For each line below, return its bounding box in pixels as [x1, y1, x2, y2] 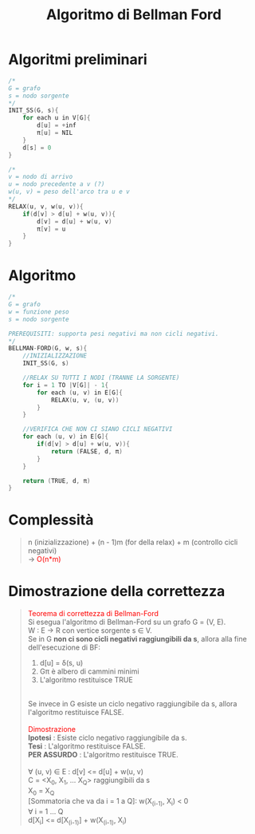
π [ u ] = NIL [37, 129, 73, 137]
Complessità [8, 511, 94, 529]
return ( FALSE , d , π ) [50, 447, 124, 456]
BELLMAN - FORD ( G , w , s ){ [8, 345, 88, 353]
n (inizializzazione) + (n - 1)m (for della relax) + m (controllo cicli [27, 537, 238, 547]
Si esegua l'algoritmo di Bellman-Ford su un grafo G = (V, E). [27, 617, 226, 627]
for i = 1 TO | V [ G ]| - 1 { [22, 381, 109, 389]
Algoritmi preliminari [8, 50, 147, 69]
